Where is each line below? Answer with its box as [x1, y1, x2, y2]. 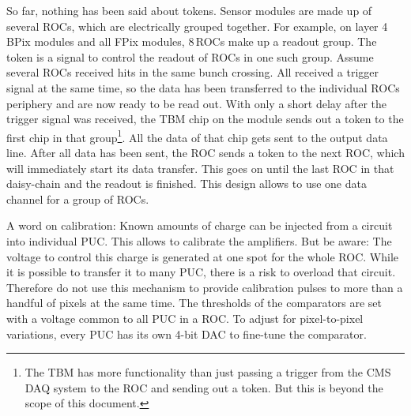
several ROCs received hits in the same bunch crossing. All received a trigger [6, 64, 379, 81]
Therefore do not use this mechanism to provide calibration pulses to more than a [6, 279, 403, 295]
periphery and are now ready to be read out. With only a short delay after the [6, 95, 387, 111]
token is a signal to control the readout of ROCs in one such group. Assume [6, 48, 374, 65]
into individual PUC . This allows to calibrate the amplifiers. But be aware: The [6, 232, 392, 249]
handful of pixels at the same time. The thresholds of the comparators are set [6, 294, 383, 311]
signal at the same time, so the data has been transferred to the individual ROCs [6, 79, 400, 96]
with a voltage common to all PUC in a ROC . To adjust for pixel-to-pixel [6, 309, 364, 326]
